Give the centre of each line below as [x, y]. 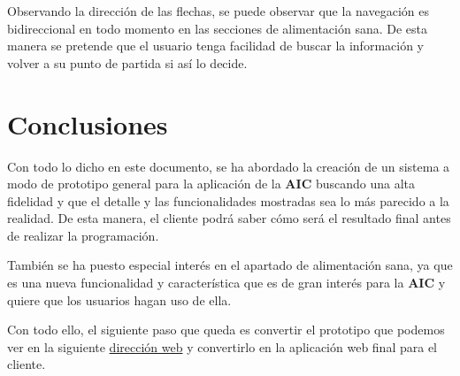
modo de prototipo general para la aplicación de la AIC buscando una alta [211, 184]
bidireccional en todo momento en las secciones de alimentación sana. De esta [217, 28]
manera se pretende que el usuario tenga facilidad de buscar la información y [215, 46]
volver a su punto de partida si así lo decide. [127, 62]
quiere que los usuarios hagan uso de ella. [119, 299]
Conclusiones [88, 123]
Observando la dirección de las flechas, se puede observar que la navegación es [218, 11]
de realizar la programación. [83, 235]
